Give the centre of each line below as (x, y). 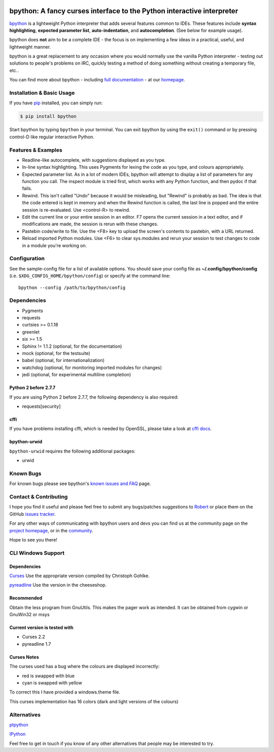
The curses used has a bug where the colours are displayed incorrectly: (84, 667)
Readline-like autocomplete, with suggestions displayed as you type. (94, 160)
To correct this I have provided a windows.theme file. (65, 692)
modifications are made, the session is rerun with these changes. (90, 224)
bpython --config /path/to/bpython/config (72, 288)
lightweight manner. (30, 47)
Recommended (26, 598)
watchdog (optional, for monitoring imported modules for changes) (92, 367)
